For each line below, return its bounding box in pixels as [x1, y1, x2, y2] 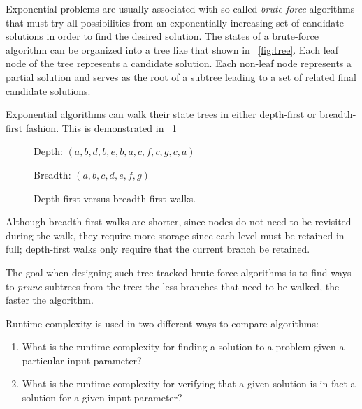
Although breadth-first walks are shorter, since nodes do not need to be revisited [6, 214, 352, 229]
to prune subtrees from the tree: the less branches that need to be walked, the [6, 278, 340, 293]
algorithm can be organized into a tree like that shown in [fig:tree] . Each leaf [6, 42, 339, 57]
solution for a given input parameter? [22, 390, 182, 405]
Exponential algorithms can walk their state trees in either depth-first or [6, 107, 317, 121]
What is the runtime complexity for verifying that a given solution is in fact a [22, 376, 356, 391]
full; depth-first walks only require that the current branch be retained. [6, 241, 310, 256]
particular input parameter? [22, 352, 142, 367]
